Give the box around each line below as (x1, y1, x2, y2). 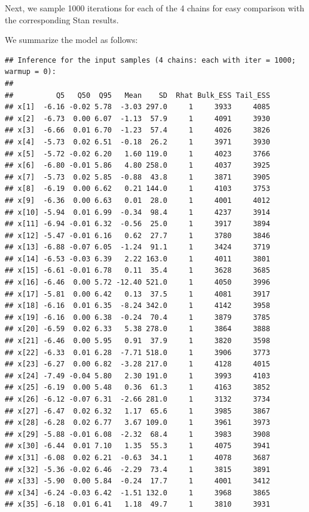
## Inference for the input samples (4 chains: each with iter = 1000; (5, 55, 296, 64)
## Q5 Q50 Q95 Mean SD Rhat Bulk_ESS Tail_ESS (5, 91, 270, 100)
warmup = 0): (5, 67, 56, 76)
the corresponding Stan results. (5, 13, 119, 26)
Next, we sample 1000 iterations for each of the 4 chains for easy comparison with (5, 2, 304, 14)
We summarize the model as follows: (5, 33, 138, 46)
